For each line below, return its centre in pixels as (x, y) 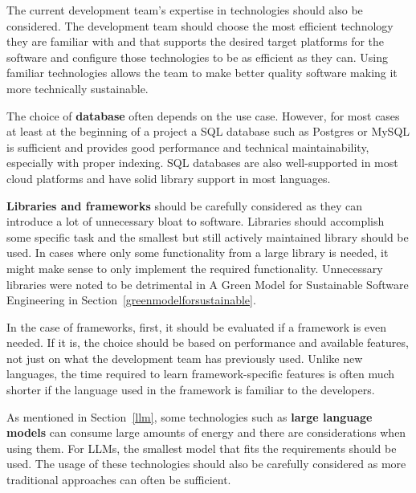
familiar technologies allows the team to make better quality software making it (202, 73)
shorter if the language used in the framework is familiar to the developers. (191, 390)
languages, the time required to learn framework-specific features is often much (201, 374)
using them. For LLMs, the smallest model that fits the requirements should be (202, 448)
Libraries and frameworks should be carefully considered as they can (184, 205)
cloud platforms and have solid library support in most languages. (169, 178)
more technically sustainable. (77, 88)
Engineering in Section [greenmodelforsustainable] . (131, 300)
